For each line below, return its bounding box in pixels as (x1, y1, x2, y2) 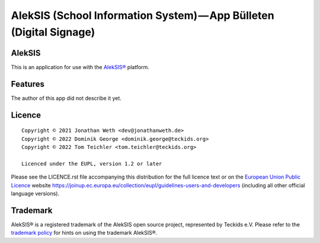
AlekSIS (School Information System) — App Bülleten (11, 9, 275, 22)
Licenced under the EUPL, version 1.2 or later (21, 160, 162, 167)
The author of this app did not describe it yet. (11, 95, 121, 102)
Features (11, 79, 44, 89)
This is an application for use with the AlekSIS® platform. (11, 63, 149, 70)
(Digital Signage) (11, 25, 95, 38)
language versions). (11, 190, 59, 197)
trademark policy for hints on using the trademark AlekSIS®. (11, 229, 158, 236)
